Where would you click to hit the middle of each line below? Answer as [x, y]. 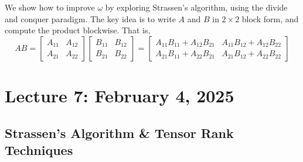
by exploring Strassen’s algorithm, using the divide [196, 7]
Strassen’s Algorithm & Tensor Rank [119, 132]
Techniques [39, 150]
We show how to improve [50, 7]
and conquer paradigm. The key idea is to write [90, 18]
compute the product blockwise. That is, [78, 30]
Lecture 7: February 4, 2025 [120, 96]
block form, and [270, 18]
